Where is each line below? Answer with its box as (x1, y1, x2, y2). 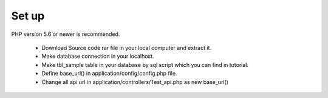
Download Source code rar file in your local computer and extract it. (41, 44, 212, 51)
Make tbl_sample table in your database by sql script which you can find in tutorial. (41, 61, 249, 68)
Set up (11, 9, 45, 23)
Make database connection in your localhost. (41, 52, 154, 60)
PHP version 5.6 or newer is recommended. (11, 30, 120, 38)
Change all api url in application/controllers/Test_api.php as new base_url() (41, 78, 229, 85)
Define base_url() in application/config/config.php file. (41, 70, 177, 77)
